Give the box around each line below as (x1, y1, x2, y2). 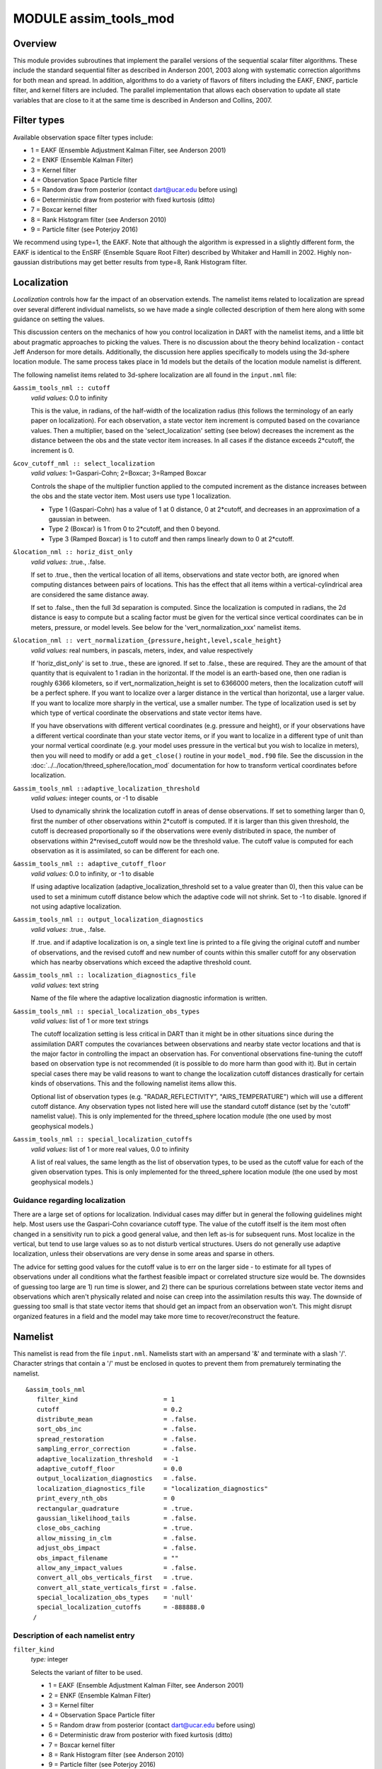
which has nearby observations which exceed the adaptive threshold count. (30, 957, 252, 966)
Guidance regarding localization (13, 1195, 126, 1205)
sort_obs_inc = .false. (36, 1425, 197, 1433)
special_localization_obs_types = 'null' (36, 1594, 194, 1602)
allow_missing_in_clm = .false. (36, 1534, 197, 1542)
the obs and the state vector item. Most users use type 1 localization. (30, 492, 231, 500)
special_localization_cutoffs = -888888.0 (36, 1603, 205, 1611)
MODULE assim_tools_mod (13, 11, 175, 26)
